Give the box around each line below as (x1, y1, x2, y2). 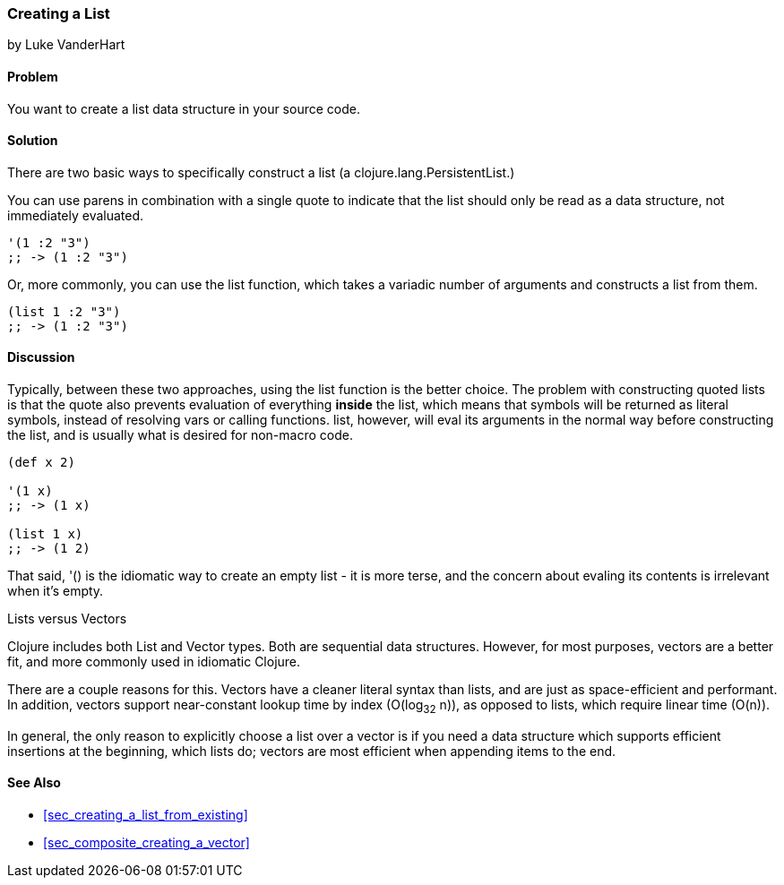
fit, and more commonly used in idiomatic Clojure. (7, 654, 301, 670)
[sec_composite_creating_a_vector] (43, 835, 250, 851)
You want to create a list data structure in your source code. (7, 100, 360, 116)
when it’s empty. (7, 583, 104, 599)
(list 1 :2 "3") (7, 304, 121, 319)
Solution (7, 133, 58, 149)
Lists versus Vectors (7, 611, 127, 627)
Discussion (7, 349, 75, 365)
